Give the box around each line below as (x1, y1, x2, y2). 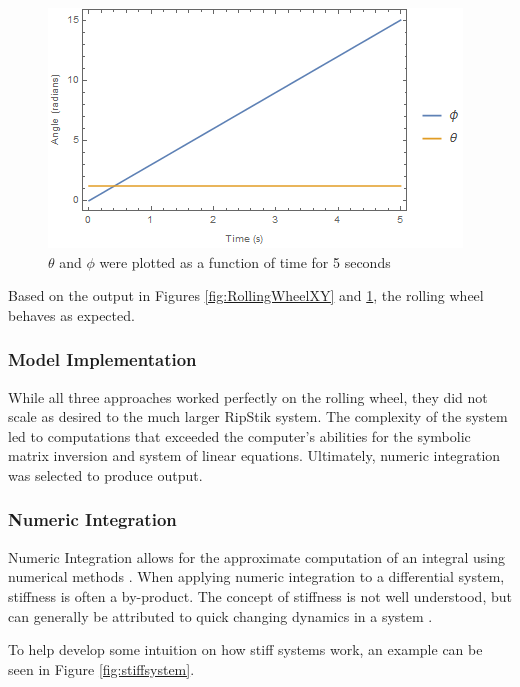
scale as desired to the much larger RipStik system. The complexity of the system (8, 406, 508, 427)
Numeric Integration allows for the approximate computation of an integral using (8, 546, 505, 567)
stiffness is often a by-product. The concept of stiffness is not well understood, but (8, 585, 512, 606)
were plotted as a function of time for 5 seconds (99, 251, 391, 272)
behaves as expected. (8, 304, 135, 325)
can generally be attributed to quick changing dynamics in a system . (8, 605, 433, 626)
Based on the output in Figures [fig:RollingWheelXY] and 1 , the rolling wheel (8, 285, 484, 306)
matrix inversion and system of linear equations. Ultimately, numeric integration (8, 445, 501, 466)
